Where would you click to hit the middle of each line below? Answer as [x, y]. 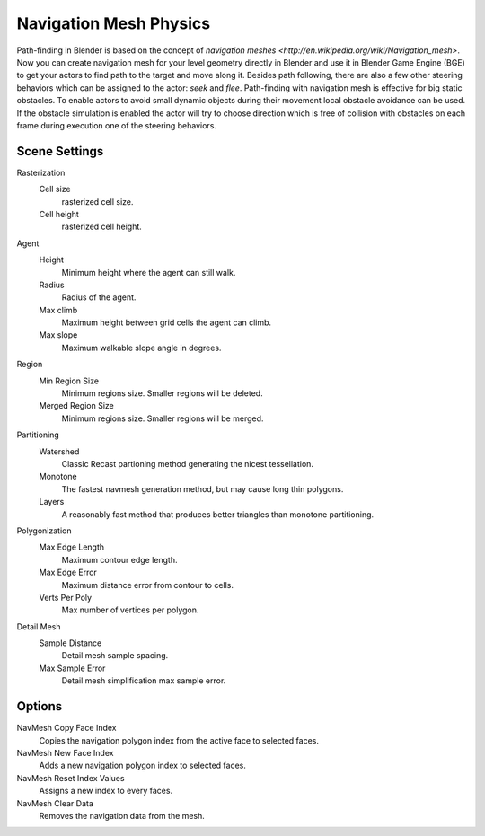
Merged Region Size [76, 406]
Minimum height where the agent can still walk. [149, 272]
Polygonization [44, 531]
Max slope [58, 335]
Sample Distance [71, 643]
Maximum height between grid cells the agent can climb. [167, 322]
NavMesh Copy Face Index [66, 728]
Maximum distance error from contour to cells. [147, 585]
